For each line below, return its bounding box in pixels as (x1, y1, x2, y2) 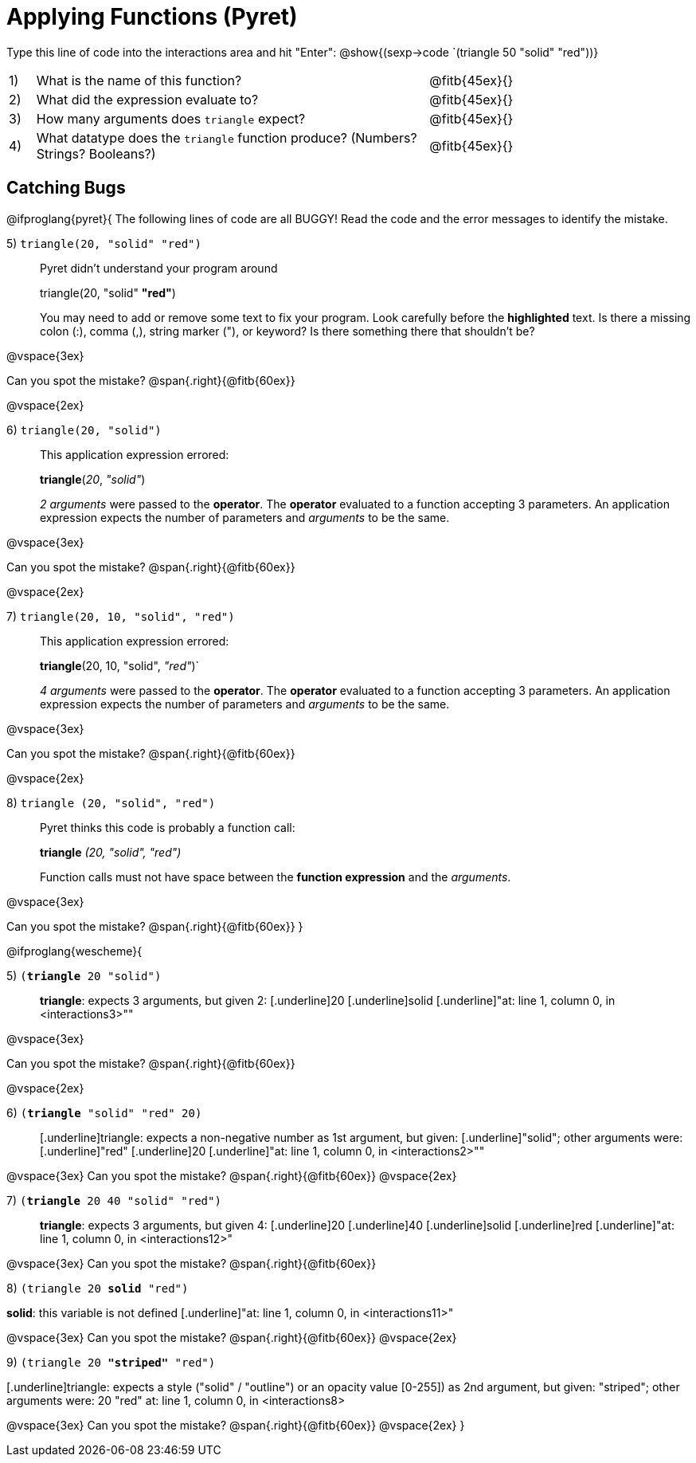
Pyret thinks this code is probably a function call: (40, 820, 295, 834)
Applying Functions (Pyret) (6, 3, 298, 30)
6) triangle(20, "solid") (6, 422, 162, 437)
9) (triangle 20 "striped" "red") (6, 1355, 216, 1369)
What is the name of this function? (36, 72, 242, 88)
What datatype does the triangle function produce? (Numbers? (36, 129, 417, 146)
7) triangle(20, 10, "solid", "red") (6, 609, 235, 623)
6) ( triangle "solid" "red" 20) (6, 1105, 202, 1120)
